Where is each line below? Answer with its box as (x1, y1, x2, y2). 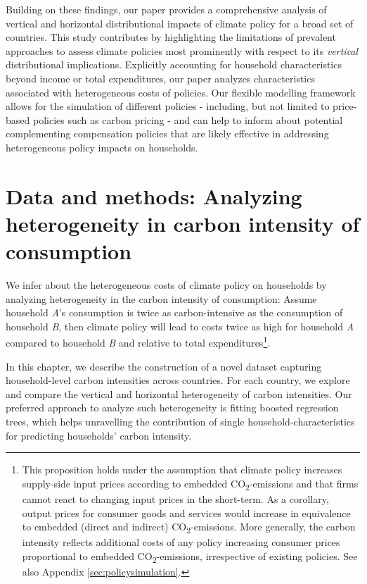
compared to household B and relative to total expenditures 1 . (6, 333, 271, 350)
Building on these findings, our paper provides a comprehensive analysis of (6, 2, 327, 16)
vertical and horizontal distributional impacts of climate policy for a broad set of (6, 15, 354, 30)
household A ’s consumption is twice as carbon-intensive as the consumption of (6, 305, 343, 320)
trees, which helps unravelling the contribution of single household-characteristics (6, 414, 355, 429)
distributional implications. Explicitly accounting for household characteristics (6, 57, 342, 72)
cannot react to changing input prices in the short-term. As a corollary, (22, 491, 329, 506)
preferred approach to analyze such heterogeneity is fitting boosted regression (6, 400, 339, 415)
